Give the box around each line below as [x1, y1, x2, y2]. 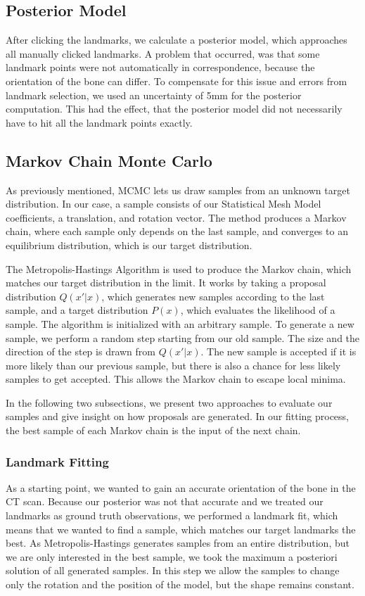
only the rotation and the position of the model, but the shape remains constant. [6, 577, 354, 592]
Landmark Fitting [6, 452, 109, 470]
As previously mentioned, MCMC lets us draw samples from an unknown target [6, 182, 350, 197]
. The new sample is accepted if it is [200, 344, 357, 359]
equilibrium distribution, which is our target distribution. [6, 237, 252, 252]
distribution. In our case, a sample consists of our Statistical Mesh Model [6, 196, 321, 211]
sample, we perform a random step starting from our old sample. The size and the [6, 330, 360, 345]
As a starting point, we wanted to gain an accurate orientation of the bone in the [6, 480, 356, 495]
